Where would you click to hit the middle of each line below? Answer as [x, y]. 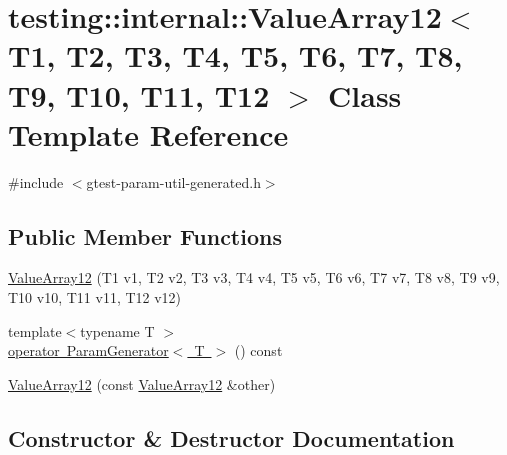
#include [36, 181]
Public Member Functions [145, 235]
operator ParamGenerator [88, 350]
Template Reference [148, 133]
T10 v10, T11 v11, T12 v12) [95, 297]
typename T [117, 330]
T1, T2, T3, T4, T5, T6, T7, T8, [235, 55]
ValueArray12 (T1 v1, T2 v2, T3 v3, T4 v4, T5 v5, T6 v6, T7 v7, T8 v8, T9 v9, [254, 277]
